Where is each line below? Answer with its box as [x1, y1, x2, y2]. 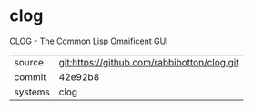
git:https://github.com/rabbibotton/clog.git [58, 55, 239, 68]
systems [14, 85, 50, 98]
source [14, 55, 44, 68]
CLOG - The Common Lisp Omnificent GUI [9, 35, 168, 46]
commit [14, 70, 46, 83]
